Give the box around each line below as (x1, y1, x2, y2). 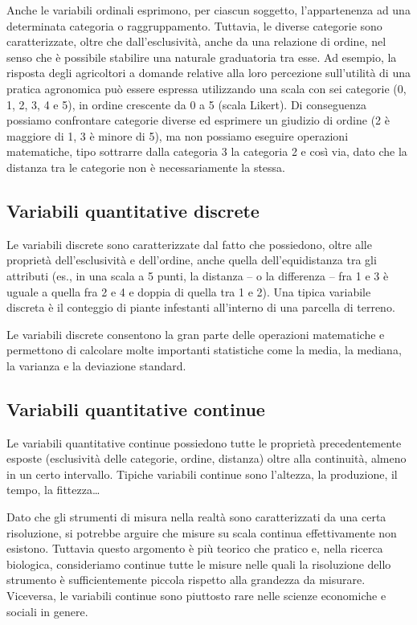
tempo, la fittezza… (6, 481, 100, 498)
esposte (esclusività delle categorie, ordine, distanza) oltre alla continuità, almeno (6, 450, 407, 467)
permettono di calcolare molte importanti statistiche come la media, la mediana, (6, 341, 402, 358)
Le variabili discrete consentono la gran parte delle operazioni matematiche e (6, 325, 385, 342)
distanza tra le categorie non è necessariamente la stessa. (6, 158, 286, 175)
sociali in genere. (6, 603, 88, 619)
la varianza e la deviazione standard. (6, 357, 186, 374)
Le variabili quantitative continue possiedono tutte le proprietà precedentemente (6, 434, 402, 451)
